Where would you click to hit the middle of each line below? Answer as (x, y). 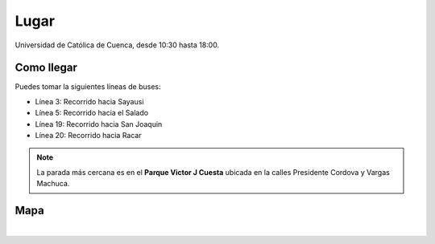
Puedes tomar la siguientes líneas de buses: (88, 87)
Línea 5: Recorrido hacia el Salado (92, 113)
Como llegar (46, 68)
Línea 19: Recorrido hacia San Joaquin (99, 124)
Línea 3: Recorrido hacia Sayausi (89, 101)
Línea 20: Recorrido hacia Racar (88, 136)
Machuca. (53, 184)
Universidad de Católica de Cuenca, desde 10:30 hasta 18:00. (117, 45)
